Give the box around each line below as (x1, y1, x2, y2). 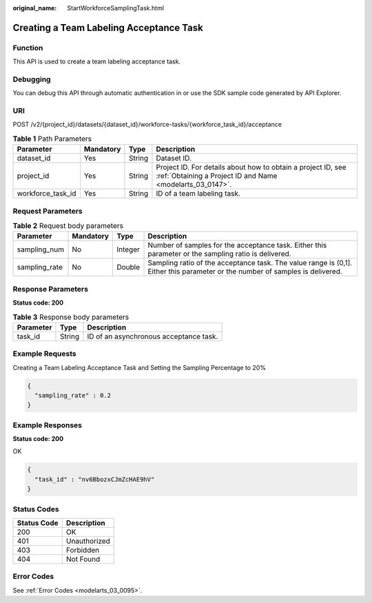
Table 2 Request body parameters (12, 221, 124, 231)
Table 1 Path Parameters (12, 134, 92, 144)
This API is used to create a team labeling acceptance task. (12, 57, 181, 65)
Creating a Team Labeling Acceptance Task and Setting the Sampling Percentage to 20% (12, 363, 267, 371)
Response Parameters (12, 284, 89, 294)
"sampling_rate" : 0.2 (34, 391, 112, 399)
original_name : (12, 4, 57, 12)
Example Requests (12, 349, 76, 358)
